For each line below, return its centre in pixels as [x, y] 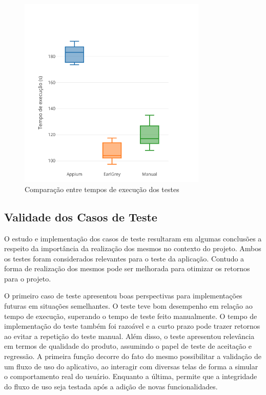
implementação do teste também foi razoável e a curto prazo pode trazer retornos [132, 326]
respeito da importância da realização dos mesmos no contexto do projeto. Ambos [133, 248]
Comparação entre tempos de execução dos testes [102, 189]
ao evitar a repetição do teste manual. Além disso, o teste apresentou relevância [129, 336]
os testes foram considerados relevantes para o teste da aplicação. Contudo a [124, 258]
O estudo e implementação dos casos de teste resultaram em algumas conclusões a [133, 238]
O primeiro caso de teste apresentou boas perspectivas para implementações [123, 296]
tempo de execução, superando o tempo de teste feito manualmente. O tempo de [131, 316]
